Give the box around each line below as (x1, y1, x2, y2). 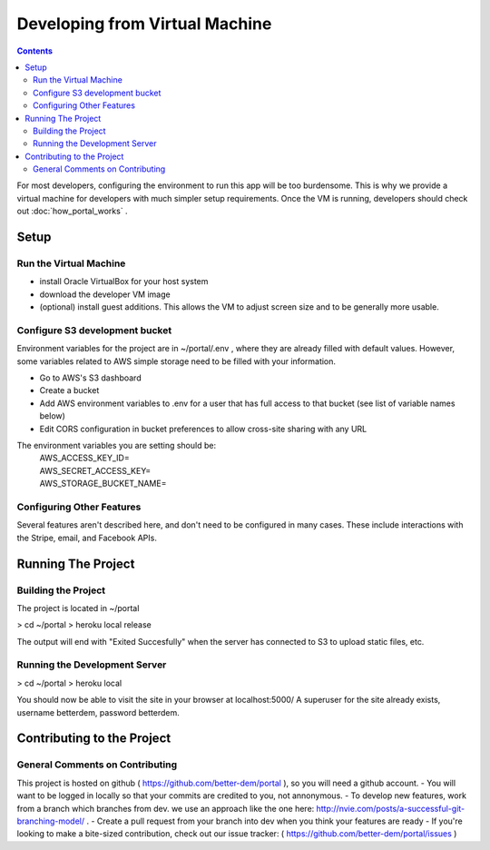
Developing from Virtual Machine (16, 14, 272, 34)
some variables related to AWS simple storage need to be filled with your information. (16, 355, 336, 367)
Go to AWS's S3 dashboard (39, 372, 142, 383)
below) (39, 410, 65, 421)
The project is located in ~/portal (16, 602, 140, 613)
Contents (16, 45, 54, 56)
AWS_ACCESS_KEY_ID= (39, 452, 131, 463)
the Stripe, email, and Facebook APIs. (16, 532, 158, 543)
